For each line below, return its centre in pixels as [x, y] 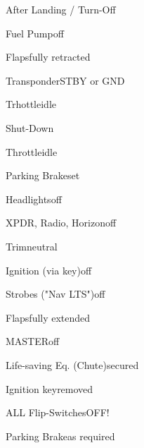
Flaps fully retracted [48, 57]
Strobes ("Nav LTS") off [55, 294]
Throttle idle [32, 151]
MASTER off [33, 341]
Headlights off [34, 199]
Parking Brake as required [60, 436]
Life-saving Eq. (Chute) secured [72, 364]
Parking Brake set [43, 175]
